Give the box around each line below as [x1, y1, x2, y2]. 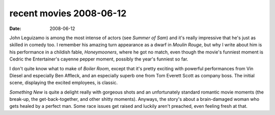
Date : [9, 25, 21, 32]
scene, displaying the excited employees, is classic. [9, 79, 118, 86]
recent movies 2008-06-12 [9, 8, 127, 19]
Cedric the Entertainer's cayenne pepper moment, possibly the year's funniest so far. [9, 56, 188, 62]
